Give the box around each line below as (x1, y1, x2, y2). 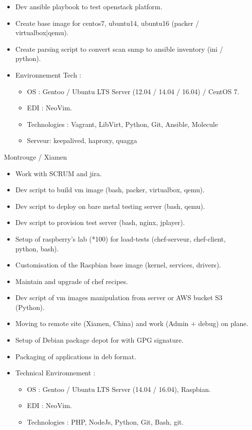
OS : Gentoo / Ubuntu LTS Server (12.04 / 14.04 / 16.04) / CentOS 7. (27, 86, 239, 96)
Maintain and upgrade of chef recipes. (15, 276, 128, 286)
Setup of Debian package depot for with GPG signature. (15, 335, 184, 345)
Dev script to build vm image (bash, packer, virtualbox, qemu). (15, 184, 205, 195)
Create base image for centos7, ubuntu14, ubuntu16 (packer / (15, 18, 199, 28)
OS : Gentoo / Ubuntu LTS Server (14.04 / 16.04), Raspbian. (27, 384, 211, 394)
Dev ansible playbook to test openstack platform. (15, 1, 162, 11)
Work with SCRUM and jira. (15, 168, 102, 178)
